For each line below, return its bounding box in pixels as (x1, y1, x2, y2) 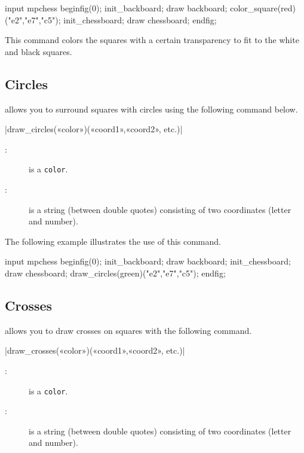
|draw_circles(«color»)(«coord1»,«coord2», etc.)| (5, 123, 183, 135)
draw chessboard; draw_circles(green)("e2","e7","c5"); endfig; (5, 266, 226, 279)
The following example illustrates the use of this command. (5, 235, 221, 247)
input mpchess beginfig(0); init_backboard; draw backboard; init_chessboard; (5, 255, 291, 267)
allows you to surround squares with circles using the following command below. (5, 102, 298, 115)
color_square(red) (230, 2, 296, 14)
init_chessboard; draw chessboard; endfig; (63, 13, 217, 26)
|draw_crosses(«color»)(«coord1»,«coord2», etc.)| (5, 344, 185, 357)
